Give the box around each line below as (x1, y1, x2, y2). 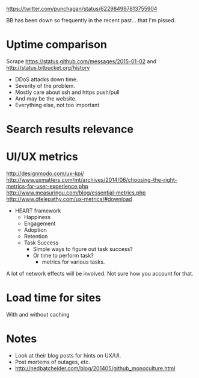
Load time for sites (6, 291, 101, 305)
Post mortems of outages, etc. (14, 358, 90, 365)
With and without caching (6, 311, 70, 318)
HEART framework (14, 207, 61, 214)
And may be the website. (14, 94, 77, 102)
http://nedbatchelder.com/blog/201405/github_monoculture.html (14, 364, 176, 372)
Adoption (23, 226, 47, 234)
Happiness (23, 214, 51, 221)
